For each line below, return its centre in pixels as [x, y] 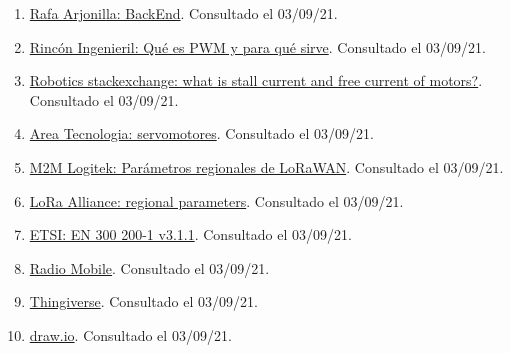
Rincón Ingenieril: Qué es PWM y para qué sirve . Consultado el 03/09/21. [257, 46]
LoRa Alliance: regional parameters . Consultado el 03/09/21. [216, 200]
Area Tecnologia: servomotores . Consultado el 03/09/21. [201, 133]
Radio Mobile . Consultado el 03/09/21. [149, 267]
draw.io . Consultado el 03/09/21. [130, 334]
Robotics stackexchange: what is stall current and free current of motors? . [256, 80]
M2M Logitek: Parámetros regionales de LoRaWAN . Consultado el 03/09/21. [266, 166]
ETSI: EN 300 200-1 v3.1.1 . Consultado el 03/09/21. [190, 234]
